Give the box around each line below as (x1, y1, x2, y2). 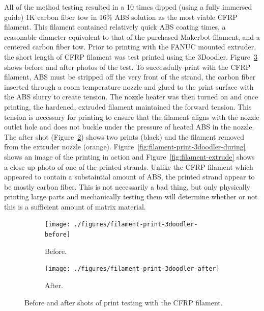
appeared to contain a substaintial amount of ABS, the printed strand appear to (4, 171, 255, 182)
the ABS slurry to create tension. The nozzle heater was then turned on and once (4, 91, 258, 102)
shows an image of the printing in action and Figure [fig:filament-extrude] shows (4, 151, 255, 162)
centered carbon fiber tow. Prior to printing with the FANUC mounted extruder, (4, 41, 256, 52)
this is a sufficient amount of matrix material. (4, 201, 146, 212)
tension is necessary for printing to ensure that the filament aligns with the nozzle (4, 111, 259, 122)
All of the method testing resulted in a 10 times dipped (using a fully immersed (4, 2, 252, 12)
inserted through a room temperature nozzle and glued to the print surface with (4, 81, 254, 92)
